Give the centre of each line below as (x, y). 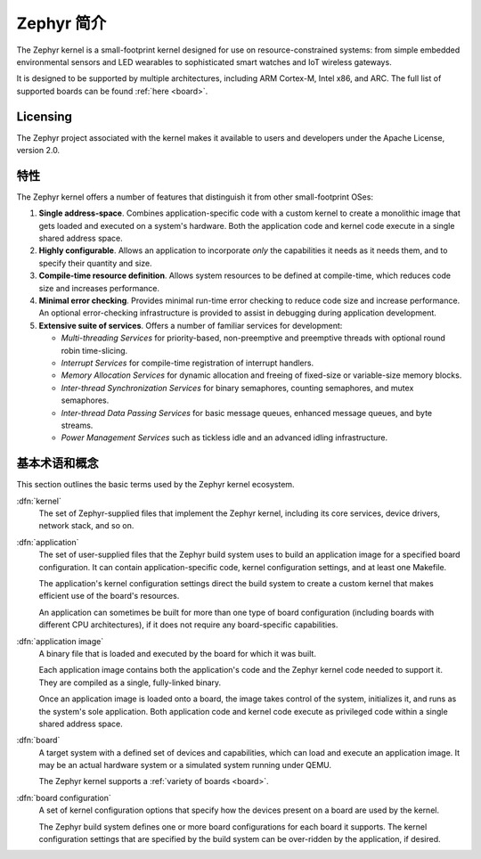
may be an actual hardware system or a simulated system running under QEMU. (185, 765)
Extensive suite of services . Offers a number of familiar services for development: (191, 325)
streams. (77, 425)
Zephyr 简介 (61, 23)
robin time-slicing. (94, 350)
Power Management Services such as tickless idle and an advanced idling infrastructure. (224, 438)
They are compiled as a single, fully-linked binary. (130, 683)
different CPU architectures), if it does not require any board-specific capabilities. (188, 625)
